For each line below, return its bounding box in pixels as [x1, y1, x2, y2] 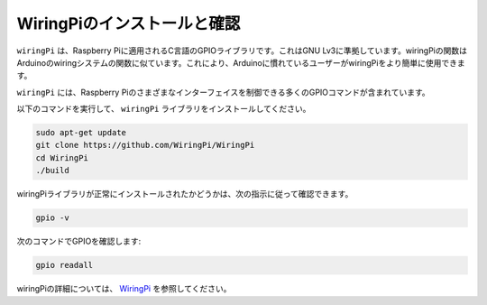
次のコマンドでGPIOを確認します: [16, 236, 142, 247]
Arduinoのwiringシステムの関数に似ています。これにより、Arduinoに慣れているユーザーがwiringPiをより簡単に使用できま [16, 57, 465, 68]
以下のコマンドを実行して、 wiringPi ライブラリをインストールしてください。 [16, 104, 311, 115]
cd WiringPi [35, 152, 89, 162]
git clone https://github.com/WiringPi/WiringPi [35, 140, 255, 151]
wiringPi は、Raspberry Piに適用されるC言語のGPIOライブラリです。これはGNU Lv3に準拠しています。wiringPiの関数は [16, 45, 468, 56]
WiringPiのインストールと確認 [16, 14, 241, 33]
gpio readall [35, 260, 94, 271]
